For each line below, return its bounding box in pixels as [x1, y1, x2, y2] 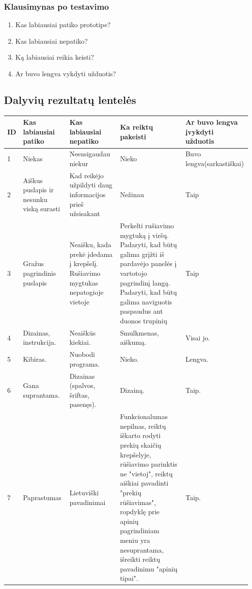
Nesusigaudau [69, 149, 110, 159]
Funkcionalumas [120, 411, 168, 421]
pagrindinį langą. [120, 277, 171, 287]
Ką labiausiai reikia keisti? [15, 52, 94, 62]
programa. [69, 358, 100, 369]
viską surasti [23, 203, 60, 214]
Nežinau [120, 189, 144, 199]
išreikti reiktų [120, 554, 160, 564]
